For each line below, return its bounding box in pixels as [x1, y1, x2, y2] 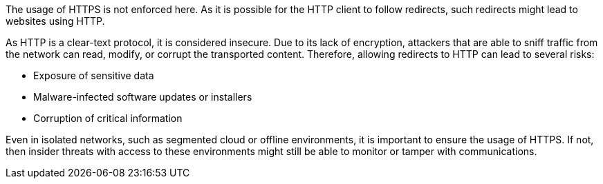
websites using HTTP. [6, 15, 105, 27]
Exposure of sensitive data [33, 70, 154, 81]
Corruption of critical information [33, 112, 183, 124]
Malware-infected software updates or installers [33, 91, 252, 103]
